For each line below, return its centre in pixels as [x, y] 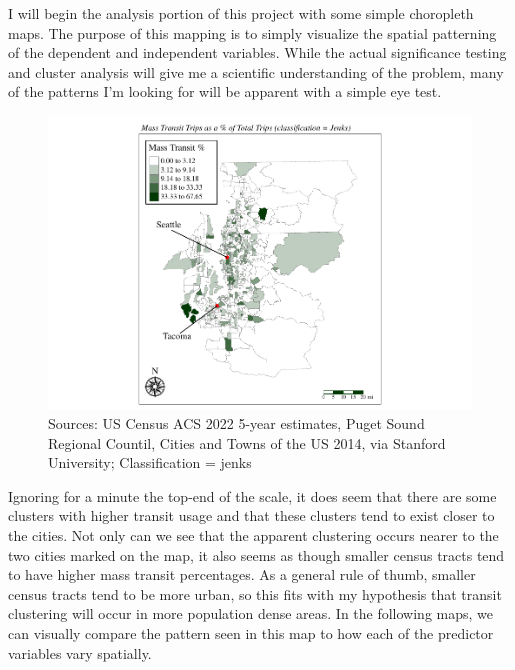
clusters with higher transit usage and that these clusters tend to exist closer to [251, 515]
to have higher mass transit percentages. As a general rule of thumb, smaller [242, 574]
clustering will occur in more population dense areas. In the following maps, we [251, 613]
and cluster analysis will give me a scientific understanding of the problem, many [256, 71]
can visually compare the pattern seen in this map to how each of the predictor [251, 633]
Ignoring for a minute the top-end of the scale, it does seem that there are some [252, 495]
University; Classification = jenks [150, 462]
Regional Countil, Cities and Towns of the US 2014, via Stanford [247, 442]
